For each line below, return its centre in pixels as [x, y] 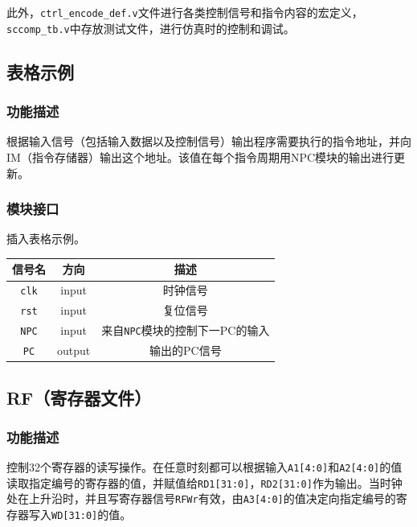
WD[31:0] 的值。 [92, 515]
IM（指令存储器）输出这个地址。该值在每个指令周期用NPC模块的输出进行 [200, 156]
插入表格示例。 [46, 239]
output [74, 350]
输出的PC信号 [185, 350]
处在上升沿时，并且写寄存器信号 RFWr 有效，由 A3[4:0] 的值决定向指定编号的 [201, 498]
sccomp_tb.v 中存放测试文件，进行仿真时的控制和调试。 [151, 28]
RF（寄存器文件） [79, 397]
